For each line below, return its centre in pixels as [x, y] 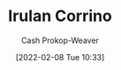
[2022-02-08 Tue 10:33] [60, 57]
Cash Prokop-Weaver [60, 40]
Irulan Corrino [60, 16]
